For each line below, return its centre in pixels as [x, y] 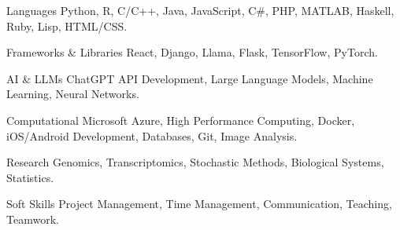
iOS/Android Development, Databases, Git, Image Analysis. [152, 135]
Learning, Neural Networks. [73, 94]
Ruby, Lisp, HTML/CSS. [67, 26]
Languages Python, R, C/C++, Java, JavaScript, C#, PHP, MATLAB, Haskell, [200, 10]
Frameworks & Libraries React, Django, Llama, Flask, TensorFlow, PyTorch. [192, 52]
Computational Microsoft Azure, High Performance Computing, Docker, [181, 120]
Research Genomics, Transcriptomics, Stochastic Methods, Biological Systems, [195, 162]
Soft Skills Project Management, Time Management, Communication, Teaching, [199, 204]
